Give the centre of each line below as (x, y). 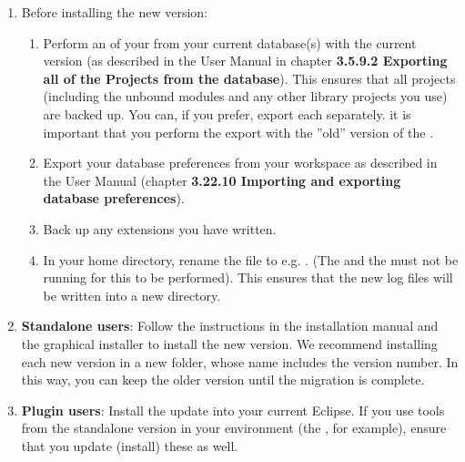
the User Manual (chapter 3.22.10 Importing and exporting (222, 180)
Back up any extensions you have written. (160, 228)
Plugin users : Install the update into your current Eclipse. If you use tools (233, 410)
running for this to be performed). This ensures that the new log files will (248, 277)
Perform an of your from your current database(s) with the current (230, 42)
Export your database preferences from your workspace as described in (240, 163)
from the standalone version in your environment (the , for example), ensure (234, 428)
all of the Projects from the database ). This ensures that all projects (249, 78)
